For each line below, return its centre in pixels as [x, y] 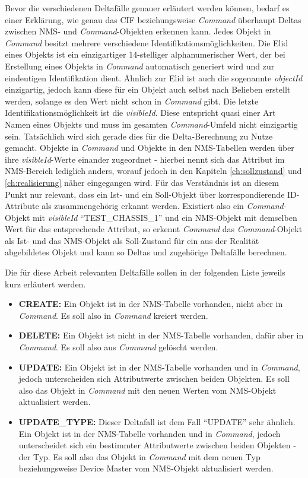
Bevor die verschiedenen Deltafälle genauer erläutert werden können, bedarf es [147, 8]
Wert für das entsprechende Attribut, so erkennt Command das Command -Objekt [154, 229]
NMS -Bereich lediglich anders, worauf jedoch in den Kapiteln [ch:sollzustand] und [153, 171]
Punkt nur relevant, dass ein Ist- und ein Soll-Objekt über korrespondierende [145, 194]
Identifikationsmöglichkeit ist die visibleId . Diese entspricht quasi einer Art [140, 113]
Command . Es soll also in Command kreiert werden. [113, 315]
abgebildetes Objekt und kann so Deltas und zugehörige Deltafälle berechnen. [146, 252]
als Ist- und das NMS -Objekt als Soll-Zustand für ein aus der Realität [132, 240]
